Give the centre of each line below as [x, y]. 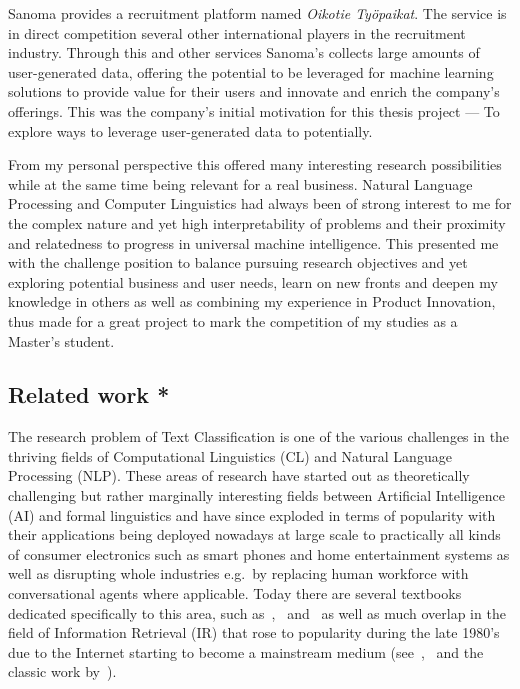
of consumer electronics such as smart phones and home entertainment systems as [259, 553]
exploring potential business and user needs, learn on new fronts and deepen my [253, 281]
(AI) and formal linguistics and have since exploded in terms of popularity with [252, 514]
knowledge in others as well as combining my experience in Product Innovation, [252, 301]
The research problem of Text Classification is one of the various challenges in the [259, 436]
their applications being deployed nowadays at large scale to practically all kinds [254, 534]
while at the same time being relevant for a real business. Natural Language [240, 183]
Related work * [89, 394]
